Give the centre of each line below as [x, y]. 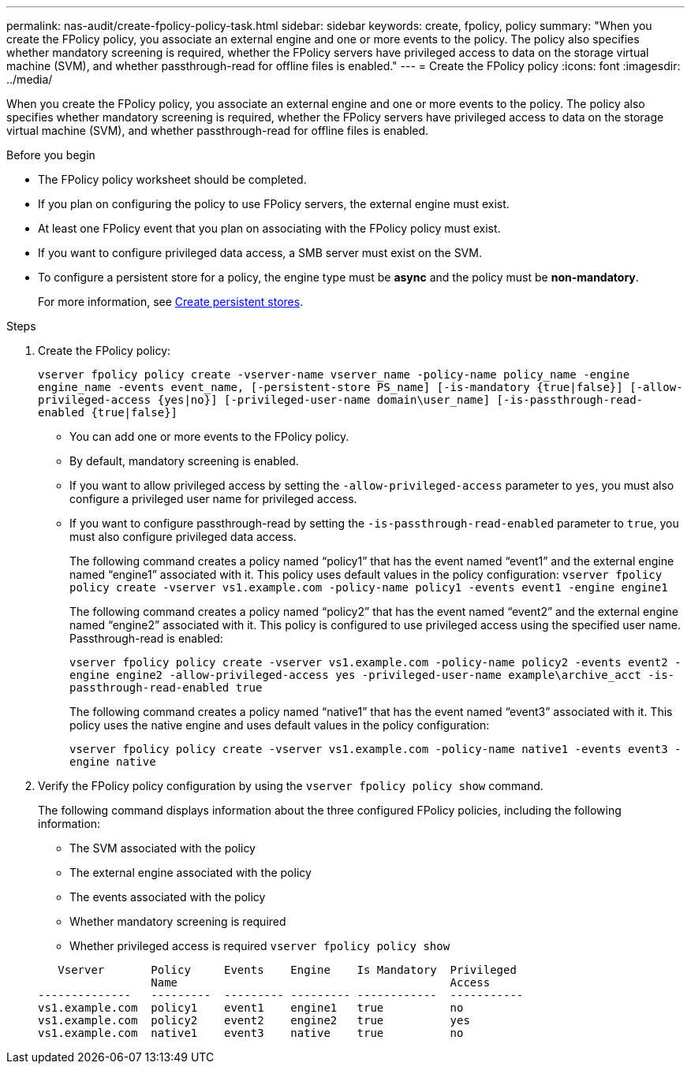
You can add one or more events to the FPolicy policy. [209, 436]
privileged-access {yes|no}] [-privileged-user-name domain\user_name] [264, 400]
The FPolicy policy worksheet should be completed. [172, 179]
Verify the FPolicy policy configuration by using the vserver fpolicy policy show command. [291, 786]
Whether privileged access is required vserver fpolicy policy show [260, 946]
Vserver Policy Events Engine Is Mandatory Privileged [287, 970]
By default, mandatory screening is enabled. [184, 461]
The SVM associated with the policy [162, 848]
